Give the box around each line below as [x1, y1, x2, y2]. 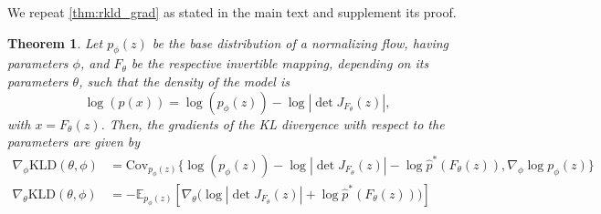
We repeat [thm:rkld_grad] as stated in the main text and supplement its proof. [7, 3, 457, 21]
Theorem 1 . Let [7, 33, 103, 52]
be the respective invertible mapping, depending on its [131, 54, 429, 73]
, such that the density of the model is [79, 71, 290, 90]
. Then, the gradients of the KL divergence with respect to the [100, 114, 445, 133]
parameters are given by [7, 132, 141, 151]
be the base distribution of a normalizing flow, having [152, 33, 449, 52]
